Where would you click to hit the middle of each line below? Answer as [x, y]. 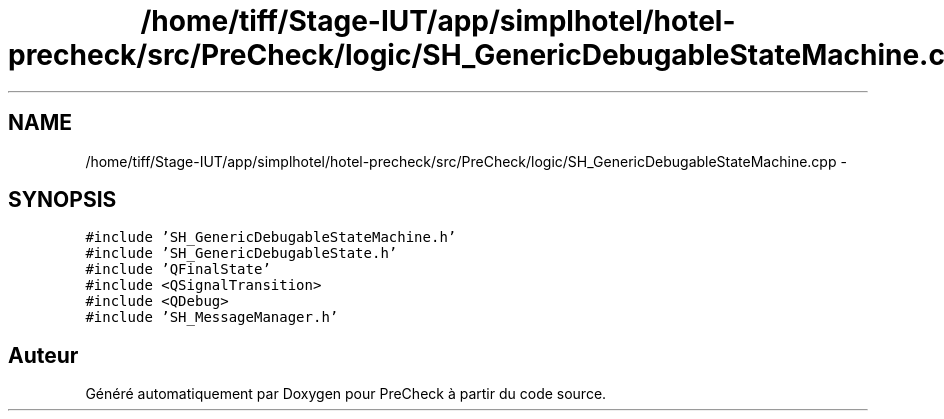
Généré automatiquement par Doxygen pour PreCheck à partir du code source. [346, 394]
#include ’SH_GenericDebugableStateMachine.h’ [271, 237]
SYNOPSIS [62, 200]
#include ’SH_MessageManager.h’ [212, 317]
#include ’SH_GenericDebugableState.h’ [241, 253]
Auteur [43, 355]
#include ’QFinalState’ [178, 269]
